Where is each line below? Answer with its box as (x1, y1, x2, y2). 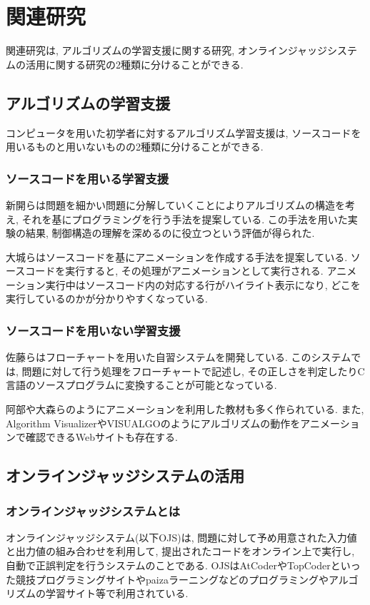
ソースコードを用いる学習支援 (6, 169, 169, 187)
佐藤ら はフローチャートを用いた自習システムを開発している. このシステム (6, 350, 351, 365)
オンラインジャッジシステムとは (6, 502, 181, 519)
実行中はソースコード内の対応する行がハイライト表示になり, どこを (45, 277, 361, 292)
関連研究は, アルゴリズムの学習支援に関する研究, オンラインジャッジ (6, 43, 327, 58)
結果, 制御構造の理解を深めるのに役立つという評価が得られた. (25, 225, 315, 240)
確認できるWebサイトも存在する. (25, 429, 178, 444)
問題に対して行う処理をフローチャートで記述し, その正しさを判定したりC (21, 363, 365, 378)
